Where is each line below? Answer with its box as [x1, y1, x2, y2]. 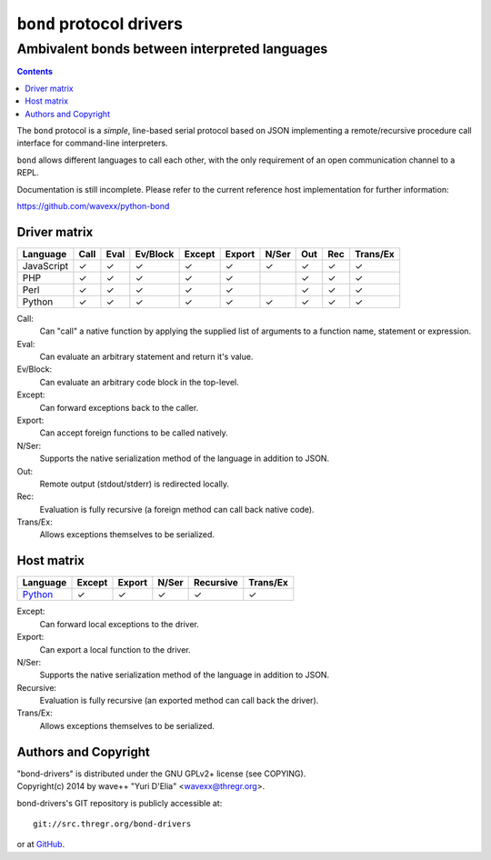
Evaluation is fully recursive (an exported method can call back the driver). [39, 695, 319, 706]
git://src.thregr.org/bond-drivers [33, 818, 192, 829]
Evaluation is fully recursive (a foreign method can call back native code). [39, 504, 315, 515]
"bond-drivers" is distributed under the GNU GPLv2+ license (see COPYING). [16, 768, 306, 779]
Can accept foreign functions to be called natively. [39, 427, 229, 438]
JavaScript [22, 259, 69, 272]
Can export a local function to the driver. [39, 644, 191, 655]
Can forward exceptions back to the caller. [39, 402, 199, 413]
